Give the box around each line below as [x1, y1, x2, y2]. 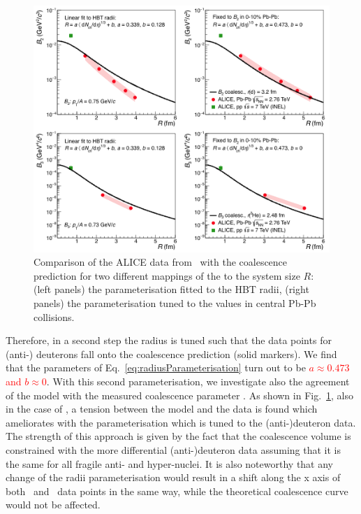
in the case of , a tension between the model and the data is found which [6, 401, 318, 416]
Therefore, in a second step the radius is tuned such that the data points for [6, 333, 332, 348]
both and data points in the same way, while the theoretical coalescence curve [6, 483, 348, 498]
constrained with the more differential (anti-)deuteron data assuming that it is [6, 442, 341, 457]
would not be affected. [6, 497, 101, 512]
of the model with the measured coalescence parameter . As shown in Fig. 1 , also [6, 387, 354, 402]
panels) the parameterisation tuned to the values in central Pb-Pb [34, 296, 316, 310]
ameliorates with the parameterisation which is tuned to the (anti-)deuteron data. [6, 415, 356, 429]
